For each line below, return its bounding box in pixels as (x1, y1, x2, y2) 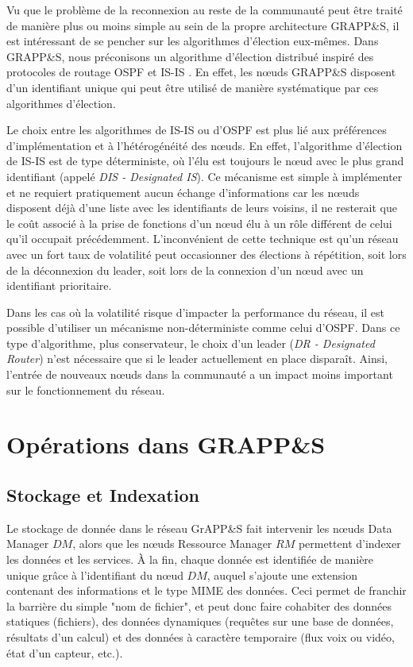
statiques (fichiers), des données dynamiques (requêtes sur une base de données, (6, 613, 394, 630)
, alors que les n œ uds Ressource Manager (72, 535, 272, 552)
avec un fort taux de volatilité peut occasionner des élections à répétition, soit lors (6, 245, 407, 262)
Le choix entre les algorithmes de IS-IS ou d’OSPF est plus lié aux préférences (6, 121, 387, 138)
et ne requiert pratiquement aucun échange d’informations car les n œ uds (6, 183, 360, 200)
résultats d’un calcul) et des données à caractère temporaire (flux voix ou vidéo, (6, 628, 395, 645)
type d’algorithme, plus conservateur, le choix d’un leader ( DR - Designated (6, 334, 375, 351)
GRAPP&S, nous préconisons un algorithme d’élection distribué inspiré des (6, 48, 374, 64)
